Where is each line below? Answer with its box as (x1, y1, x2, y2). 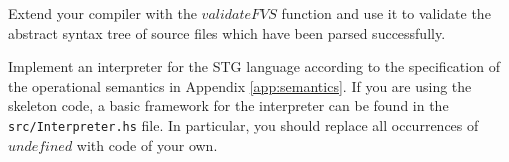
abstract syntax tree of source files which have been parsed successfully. (8, 22, 446, 43)
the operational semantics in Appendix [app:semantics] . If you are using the (8, 75, 472, 96)
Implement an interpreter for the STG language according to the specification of (8, 56, 500, 77)
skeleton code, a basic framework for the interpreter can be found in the (8, 95, 449, 116)
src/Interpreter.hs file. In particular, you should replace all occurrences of (8, 114, 479, 135)
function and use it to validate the (281, 3, 491, 23)
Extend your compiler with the (8, 3, 197, 23)
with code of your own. (76, 134, 218, 155)
